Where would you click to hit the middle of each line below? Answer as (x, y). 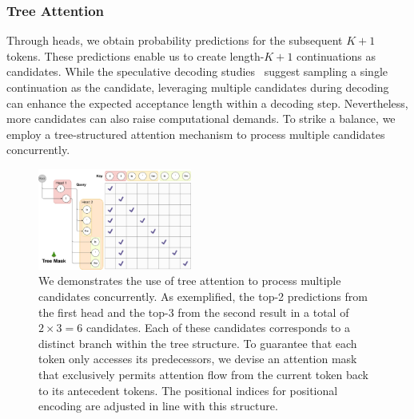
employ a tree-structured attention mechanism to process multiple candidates (196, 134)
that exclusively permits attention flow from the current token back (203, 375)
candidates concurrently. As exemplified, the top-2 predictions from (203, 296)
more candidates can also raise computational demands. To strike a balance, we (201, 119)
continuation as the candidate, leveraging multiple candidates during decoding (198, 87)
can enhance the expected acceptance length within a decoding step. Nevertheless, (207, 103)
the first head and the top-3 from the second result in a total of (194, 312)
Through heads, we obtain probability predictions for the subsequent (175, 40)
